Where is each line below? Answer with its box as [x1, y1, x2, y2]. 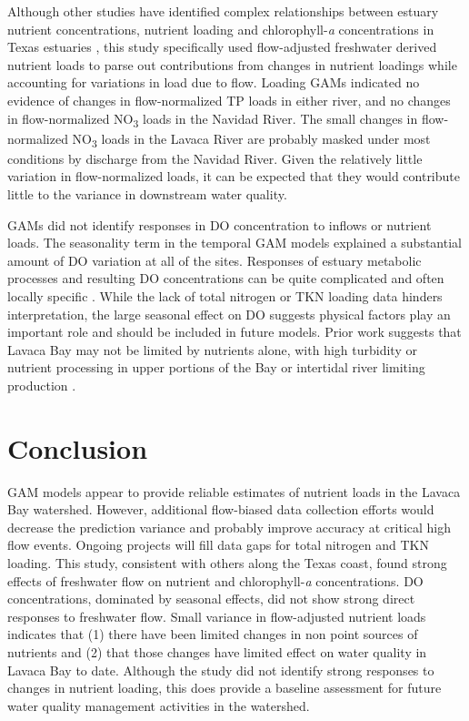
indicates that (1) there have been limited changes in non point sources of [7, 625, 418, 644]
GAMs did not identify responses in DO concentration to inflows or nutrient [7, 215, 432, 234]
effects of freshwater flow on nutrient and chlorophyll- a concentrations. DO [7, 571, 424, 590]
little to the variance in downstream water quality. [7, 185, 287, 203]
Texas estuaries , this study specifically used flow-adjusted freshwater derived [7, 37, 437, 56]
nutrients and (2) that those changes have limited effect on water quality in [7, 643, 427, 661]
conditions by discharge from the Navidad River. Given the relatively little [7, 148, 423, 168]
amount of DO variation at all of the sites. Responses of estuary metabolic [7, 250, 422, 269]
